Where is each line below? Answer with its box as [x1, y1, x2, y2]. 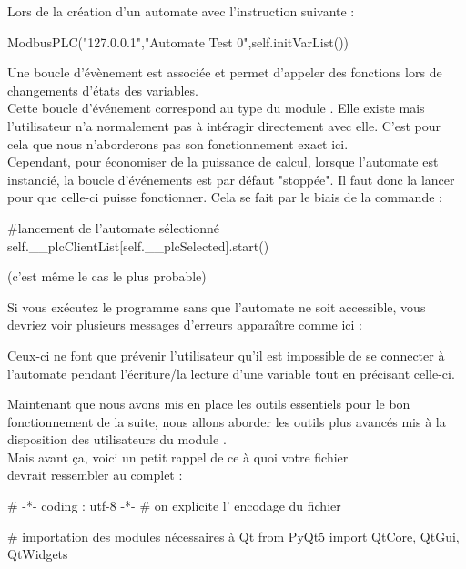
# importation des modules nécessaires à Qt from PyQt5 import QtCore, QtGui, [7, 526, 460, 545]
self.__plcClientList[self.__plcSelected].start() [7, 236, 269, 255]
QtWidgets [7, 544, 68, 564]
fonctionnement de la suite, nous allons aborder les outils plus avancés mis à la [7, 412, 446, 431]
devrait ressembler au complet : [7, 465, 183, 484]
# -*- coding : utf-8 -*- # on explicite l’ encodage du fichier [7, 496, 341, 515]
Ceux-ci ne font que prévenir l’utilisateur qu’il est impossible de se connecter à [7, 345, 445, 364]
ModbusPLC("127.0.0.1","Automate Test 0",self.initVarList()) [7, 32, 349, 51]
